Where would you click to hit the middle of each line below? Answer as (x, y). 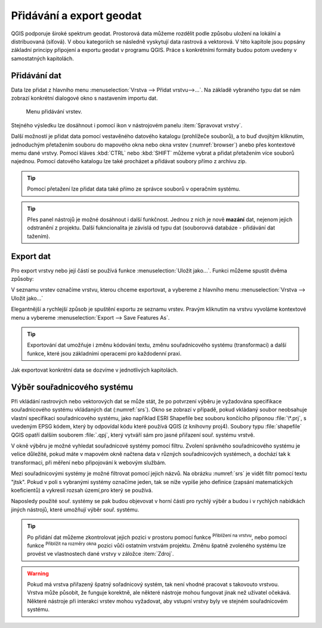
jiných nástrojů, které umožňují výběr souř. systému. (75, 509)
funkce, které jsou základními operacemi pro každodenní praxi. (104, 353)
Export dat (31, 256)
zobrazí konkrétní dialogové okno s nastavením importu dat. (84, 98)
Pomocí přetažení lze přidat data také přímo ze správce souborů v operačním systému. (134, 189)
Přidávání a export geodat (76, 16)
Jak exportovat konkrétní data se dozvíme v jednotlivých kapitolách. (95, 370)
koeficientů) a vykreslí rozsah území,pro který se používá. (82, 490)
